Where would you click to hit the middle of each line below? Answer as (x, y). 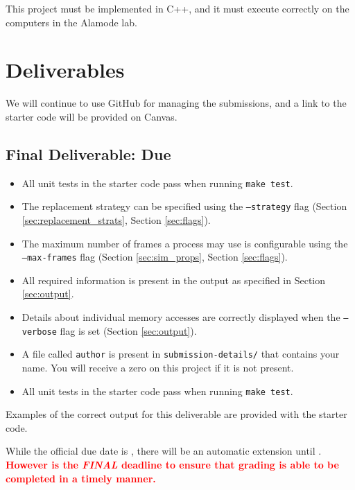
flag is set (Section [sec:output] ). (128, 330)
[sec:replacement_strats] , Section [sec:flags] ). (116, 220)
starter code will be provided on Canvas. (92, 116)
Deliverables (65, 70)
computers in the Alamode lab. (71, 22)
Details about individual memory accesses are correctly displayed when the (181, 317)
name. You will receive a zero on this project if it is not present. (158, 368)
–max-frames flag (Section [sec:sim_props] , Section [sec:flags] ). (155, 257)
